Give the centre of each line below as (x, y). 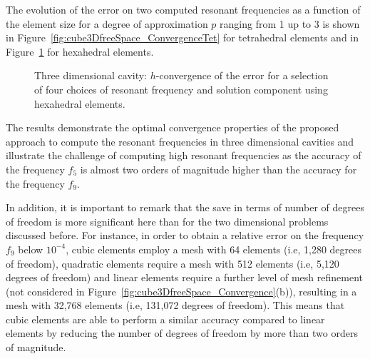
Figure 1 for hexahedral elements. (80, 51)
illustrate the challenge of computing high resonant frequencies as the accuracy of (184, 155)
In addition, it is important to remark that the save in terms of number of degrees (185, 207)
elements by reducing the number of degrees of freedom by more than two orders (182, 333)
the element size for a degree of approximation (107, 23)
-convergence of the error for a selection (242, 75)
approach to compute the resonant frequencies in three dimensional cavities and (180, 141)
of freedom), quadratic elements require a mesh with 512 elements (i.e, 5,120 (173, 263)
